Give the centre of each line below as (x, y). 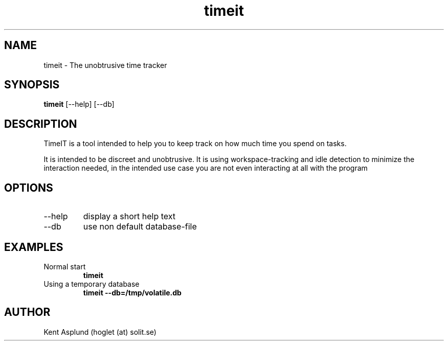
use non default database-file (140, 227)
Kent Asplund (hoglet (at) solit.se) (100, 332)
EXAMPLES (34, 247)
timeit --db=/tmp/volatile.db (132, 292)
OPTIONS (29, 188)
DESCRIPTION (41, 124)
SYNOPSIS (32, 85)
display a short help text (129, 216)
